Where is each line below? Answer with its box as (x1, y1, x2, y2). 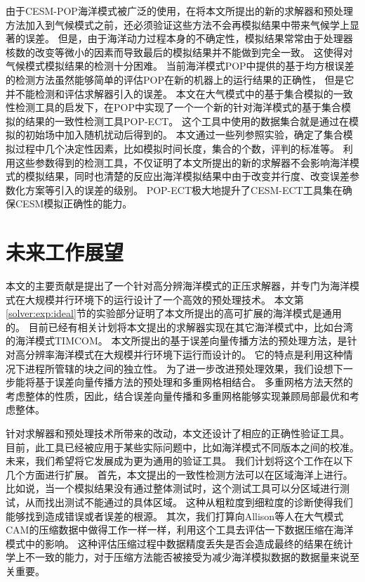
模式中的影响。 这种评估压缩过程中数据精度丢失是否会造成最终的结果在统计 (6, 536, 353, 550)
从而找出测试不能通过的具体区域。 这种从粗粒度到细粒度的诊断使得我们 (25, 494, 353, 509)
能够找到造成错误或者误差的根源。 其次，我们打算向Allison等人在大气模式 (6, 508, 344, 523)
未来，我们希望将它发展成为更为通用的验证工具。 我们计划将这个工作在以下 (6, 453, 353, 468)
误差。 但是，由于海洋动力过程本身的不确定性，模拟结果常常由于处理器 (25, 31, 353, 46)
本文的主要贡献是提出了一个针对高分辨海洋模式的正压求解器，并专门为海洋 (6, 278, 350, 293)
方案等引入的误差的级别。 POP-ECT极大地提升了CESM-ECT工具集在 (25, 182, 343, 197)
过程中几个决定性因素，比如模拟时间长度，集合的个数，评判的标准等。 (15, 141, 340, 155)
